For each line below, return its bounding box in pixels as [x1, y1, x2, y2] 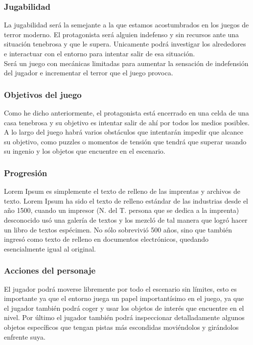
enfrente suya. [4, 331, 46, 342]
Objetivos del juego [4, 88, 82, 100]
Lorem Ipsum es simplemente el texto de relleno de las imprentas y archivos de [4, 186, 240, 196]
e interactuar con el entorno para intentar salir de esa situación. [4, 48, 195, 58]
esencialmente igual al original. [4, 243, 96, 253]
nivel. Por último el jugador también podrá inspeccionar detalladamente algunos [4, 312, 245, 322]
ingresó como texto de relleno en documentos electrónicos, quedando [4, 234, 208, 244]
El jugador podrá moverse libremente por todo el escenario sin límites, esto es [4, 283, 237, 294]
